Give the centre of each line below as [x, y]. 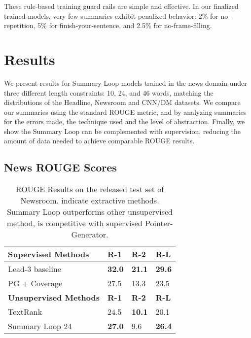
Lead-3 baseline [35, 269]
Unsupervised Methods [54, 298]
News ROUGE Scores [60, 167]
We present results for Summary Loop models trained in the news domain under [125, 83]
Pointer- [159, 223]
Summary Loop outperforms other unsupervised [90, 212]
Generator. [90, 235]
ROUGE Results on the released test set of [90, 189]
